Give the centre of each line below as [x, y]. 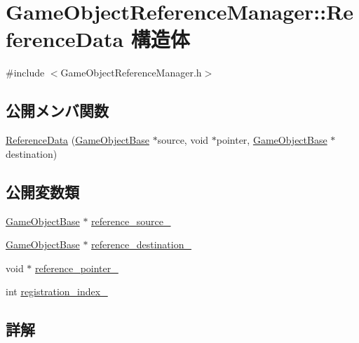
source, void [183, 140]
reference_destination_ [141, 244]
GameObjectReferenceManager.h [131, 73]
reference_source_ [131, 221]
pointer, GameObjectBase [272, 140]
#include [25, 73]
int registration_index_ [57, 291]
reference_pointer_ [77, 268]
